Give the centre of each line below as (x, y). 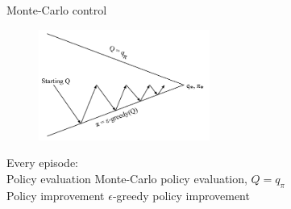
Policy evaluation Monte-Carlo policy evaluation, (127, 178)
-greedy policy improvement (181, 195)
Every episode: (42, 163)
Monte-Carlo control (57, 10)
